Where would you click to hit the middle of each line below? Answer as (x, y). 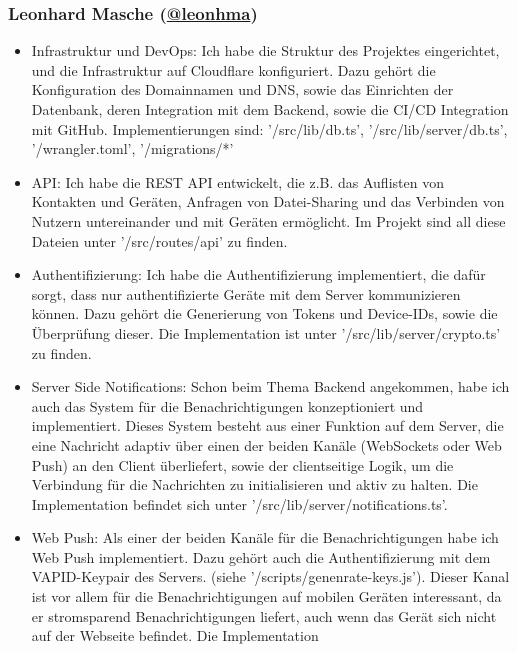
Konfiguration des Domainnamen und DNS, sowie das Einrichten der (242, 89)
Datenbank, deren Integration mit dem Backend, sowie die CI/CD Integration (270, 109)
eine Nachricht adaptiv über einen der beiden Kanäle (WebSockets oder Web (266, 444)
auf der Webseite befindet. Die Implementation (175, 635)
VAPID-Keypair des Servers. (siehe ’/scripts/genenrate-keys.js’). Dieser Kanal (270, 576)
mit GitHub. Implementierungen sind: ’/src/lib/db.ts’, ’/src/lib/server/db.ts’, (269, 128)
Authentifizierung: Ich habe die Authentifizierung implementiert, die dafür (258, 274)
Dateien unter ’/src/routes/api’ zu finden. (159, 240)
